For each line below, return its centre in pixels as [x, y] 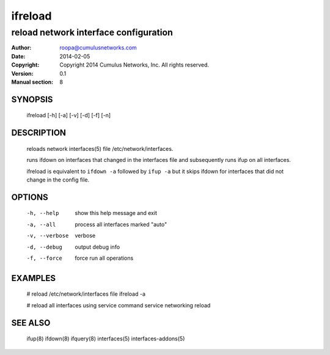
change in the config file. [58, 180]
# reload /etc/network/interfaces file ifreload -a [86, 294]
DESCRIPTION [39, 133]
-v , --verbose [48, 236]
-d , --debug [44, 247]
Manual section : [32, 82]
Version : [22, 73]
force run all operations [104, 258]
